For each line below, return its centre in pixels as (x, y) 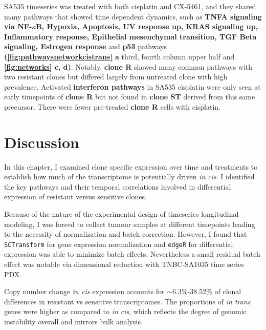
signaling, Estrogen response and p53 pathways (85, 46)
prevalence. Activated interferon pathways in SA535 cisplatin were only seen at (132, 86)
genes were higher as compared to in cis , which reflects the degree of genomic (125, 311)
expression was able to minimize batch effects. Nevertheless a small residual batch (132, 254)
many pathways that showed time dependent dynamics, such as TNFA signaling (133, 16)
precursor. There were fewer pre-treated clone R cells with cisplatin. (113, 106)
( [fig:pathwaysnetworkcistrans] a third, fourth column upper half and (119, 56)
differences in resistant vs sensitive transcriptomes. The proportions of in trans (127, 301)
